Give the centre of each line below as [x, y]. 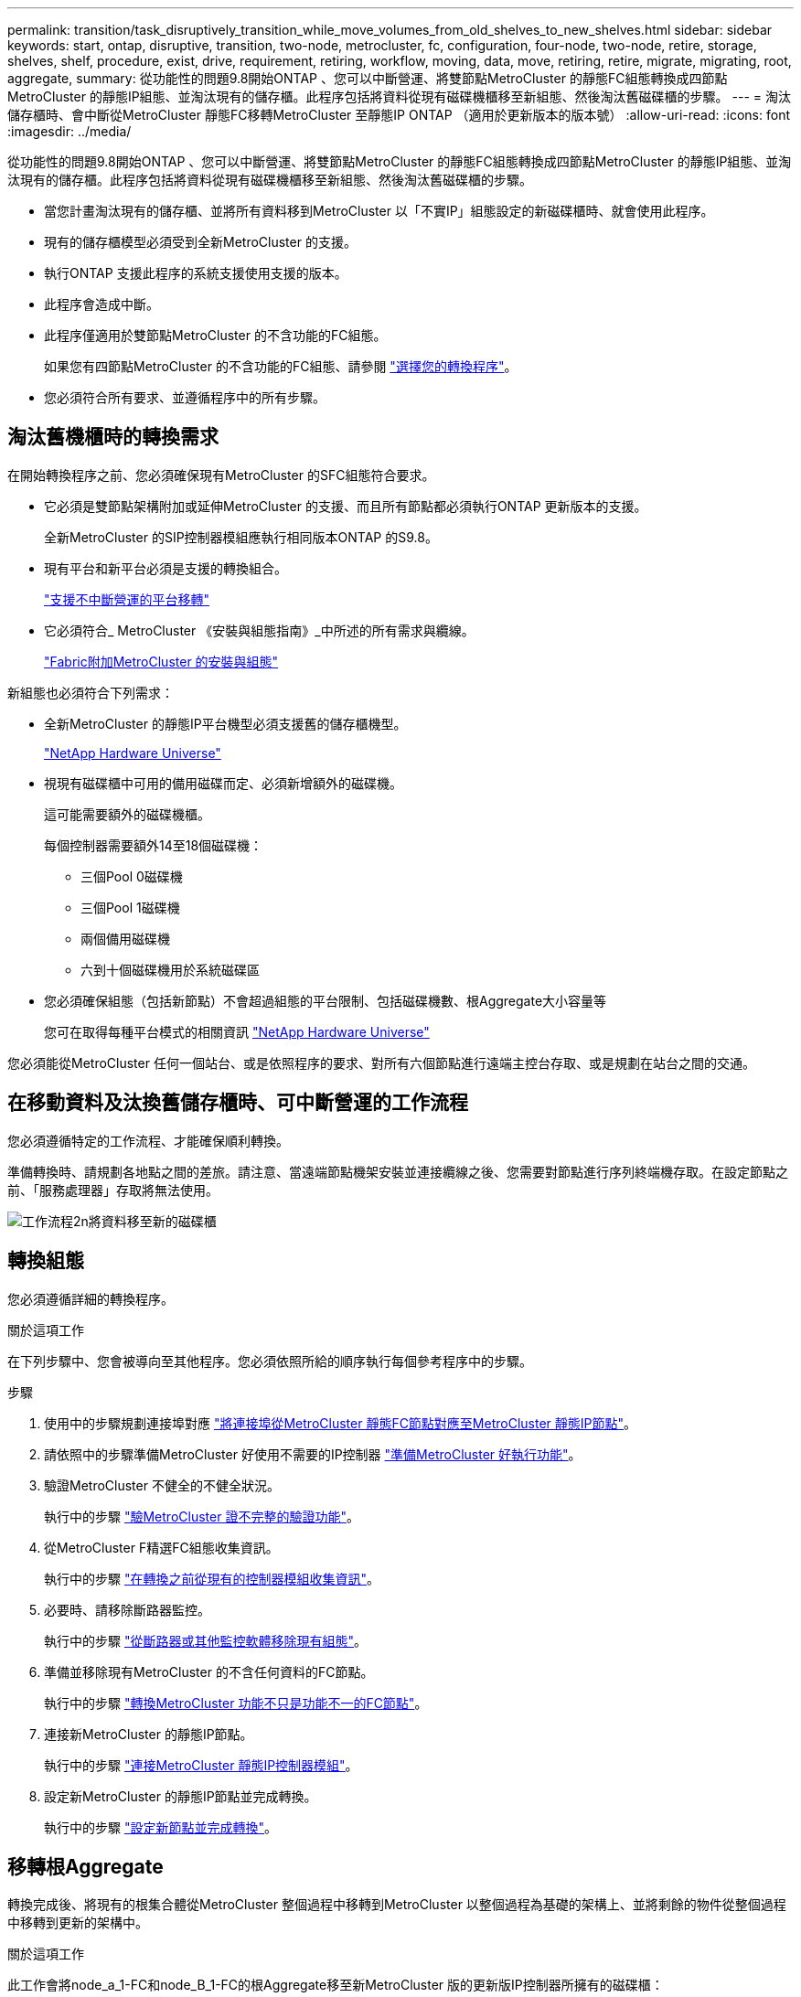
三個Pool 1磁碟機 [130, 907]
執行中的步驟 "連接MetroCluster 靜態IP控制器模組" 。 [201, 1765]
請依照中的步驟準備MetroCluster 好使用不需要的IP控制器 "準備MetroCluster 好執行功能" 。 [313, 1454]
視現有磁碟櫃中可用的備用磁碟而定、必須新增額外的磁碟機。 [223, 783]
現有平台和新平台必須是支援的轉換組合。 [166, 568]
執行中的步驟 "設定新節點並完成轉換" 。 [160, 1827]
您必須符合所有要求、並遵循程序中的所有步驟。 [185, 397]
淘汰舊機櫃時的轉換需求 [113, 437]
